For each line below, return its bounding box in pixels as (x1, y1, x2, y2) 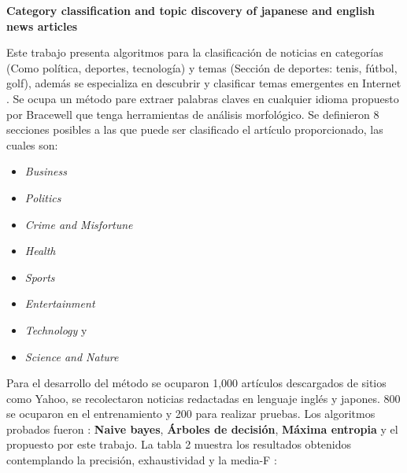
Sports (24, 268, 55, 285)
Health (24, 242, 56, 259)
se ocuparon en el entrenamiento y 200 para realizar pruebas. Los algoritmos (6, 405, 376, 422)
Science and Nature (24, 348, 119, 364)
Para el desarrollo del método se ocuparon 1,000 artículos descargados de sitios (6, 375, 387, 391)
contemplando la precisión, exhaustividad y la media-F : (6, 452, 277, 468)
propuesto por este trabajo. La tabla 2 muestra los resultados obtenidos (6, 436, 352, 453)
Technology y (24, 321, 87, 338)
